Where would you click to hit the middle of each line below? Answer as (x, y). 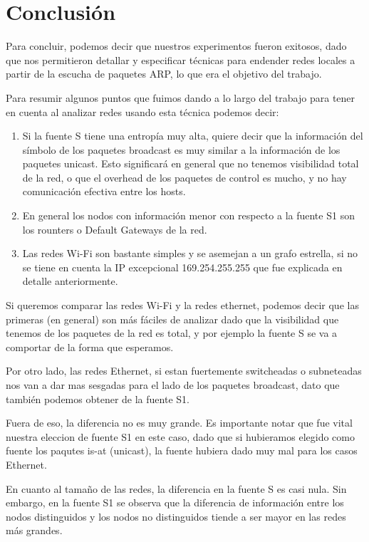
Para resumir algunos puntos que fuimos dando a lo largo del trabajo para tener (181, 97)
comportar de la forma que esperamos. (90, 346)
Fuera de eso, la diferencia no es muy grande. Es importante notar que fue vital (179, 423)
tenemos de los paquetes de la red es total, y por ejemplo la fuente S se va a (172, 333)
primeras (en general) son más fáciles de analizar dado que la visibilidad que (172, 319)
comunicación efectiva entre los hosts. (104, 191)
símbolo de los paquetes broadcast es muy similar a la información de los (181, 149)
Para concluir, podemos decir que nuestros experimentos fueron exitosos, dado (176, 46)
